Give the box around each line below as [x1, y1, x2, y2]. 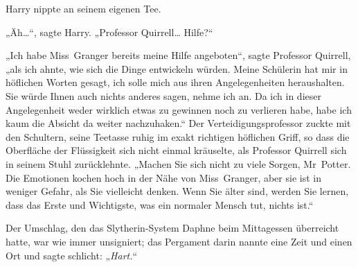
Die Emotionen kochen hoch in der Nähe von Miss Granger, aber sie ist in [6, 170, 321, 184]
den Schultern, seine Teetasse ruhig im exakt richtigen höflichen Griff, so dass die [6, 129, 350, 144]
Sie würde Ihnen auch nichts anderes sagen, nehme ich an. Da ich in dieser [6, 88, 321, 103]
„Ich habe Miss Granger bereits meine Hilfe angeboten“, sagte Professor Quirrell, [6, 48, 351, 62]
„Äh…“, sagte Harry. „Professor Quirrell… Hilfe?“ [6, 24, 213, 39]
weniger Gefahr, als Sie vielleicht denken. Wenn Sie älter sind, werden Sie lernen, [6, 184, 349, 198]
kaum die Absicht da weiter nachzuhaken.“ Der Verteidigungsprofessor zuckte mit [6, 116, 351, 130]
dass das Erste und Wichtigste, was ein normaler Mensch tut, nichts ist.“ [6, 197, 314, 212]
